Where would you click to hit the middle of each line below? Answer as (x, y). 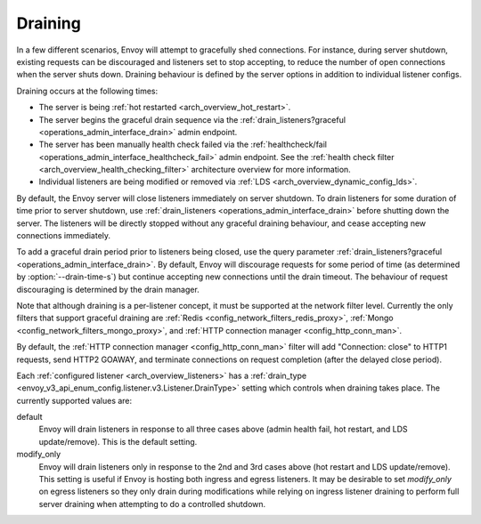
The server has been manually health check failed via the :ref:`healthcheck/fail (183, 145)
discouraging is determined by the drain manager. (108, 289)
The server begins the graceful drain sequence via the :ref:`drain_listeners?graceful (192, 119)
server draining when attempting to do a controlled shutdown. (152, 504)
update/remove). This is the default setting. (118, 441)
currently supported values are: (74, 400)
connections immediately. (64, 236)
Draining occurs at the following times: (87, 91)
